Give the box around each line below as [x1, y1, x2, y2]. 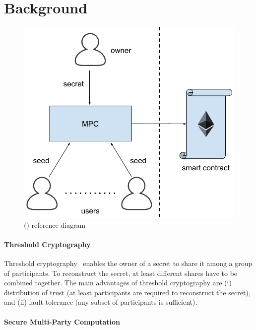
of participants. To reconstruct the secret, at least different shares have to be [4, 267, 238, 278]
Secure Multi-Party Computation [4, 316, 121, 327]
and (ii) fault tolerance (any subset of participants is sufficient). [4, 297, 197, 307]
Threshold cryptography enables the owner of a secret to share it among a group [4, 258, 253, 268]
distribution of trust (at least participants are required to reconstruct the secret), [4, 287, 251, 297]
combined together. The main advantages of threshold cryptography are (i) [4, 277, 232, 288]
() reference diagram [24, 219, 86, 230]
